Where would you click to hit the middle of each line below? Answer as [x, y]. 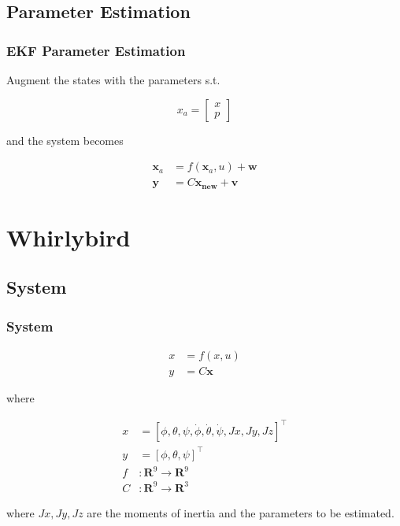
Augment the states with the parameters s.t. [113, 80]
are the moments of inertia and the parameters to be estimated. [241, 512]
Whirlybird [69, 237]
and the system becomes [65, 140]
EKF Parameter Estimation [96, 50]
